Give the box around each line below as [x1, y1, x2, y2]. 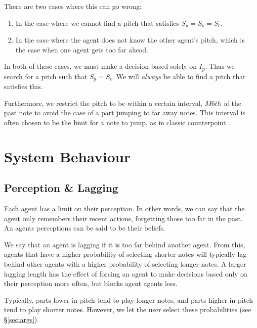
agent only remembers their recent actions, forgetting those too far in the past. [4, 213, 243, 223]
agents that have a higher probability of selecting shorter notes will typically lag [4, 249, 247, 259]
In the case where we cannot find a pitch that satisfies [15, 17, 179, 28]
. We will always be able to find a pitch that [112, 71, 246, 81]
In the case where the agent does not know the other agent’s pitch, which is [15, 35, 245, 45]
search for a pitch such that [4, 71, 87, 81]
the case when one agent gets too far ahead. [15, 44, 148, 54]
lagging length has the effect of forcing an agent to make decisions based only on [4, 268, 248, 279]
